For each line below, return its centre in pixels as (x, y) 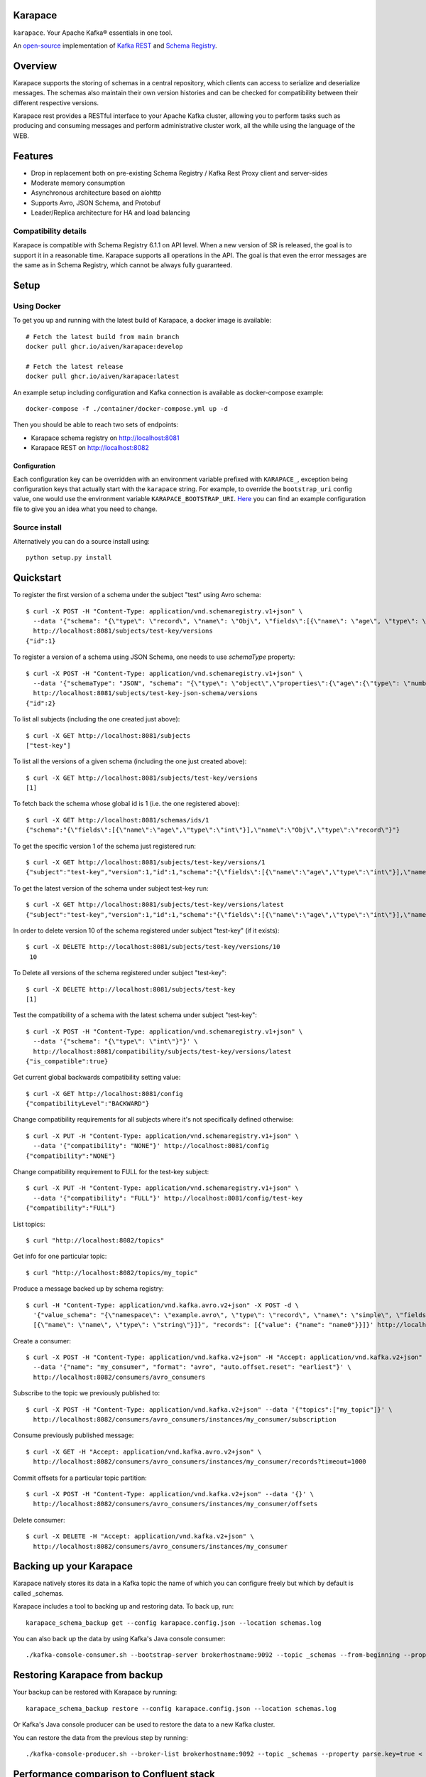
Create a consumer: (42, 1341)
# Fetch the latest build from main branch (103, 337)
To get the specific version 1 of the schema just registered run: (105, 846)
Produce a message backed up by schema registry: (88, 1289)
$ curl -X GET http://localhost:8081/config (105, 1094)
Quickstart (37, 578)
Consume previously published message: (73, 1435)
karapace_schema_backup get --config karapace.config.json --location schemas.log (174, 1623)
